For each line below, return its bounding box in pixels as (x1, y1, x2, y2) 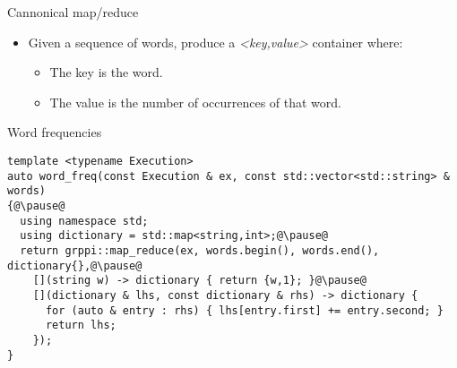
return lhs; (45, 319, 116, 332)
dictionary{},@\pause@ (7, 259, 142, 272)
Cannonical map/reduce (7, 3, 139, 21)
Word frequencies (7, 123, 102, 141)
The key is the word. (49, 63, 163, 81)
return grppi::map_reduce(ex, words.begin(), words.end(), (20, 244, 380, 257)
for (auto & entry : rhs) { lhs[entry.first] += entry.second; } (45, 304, 444, 317)
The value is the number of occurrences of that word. (49, 92, 341, 111)
